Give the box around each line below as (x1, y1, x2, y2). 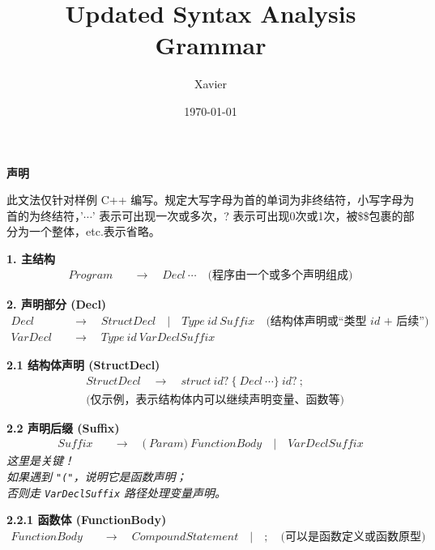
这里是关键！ (6, 452, 75, 469)
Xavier (194, 75, 228, 92)
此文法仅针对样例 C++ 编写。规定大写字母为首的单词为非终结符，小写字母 (6, 191, 403, 208)
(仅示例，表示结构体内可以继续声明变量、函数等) (86, 394, 345, 406)
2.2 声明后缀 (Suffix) (6, 419, 120, 436)
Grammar (155, 28, 267, 62)
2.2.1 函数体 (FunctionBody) (6, 511, 167, 528)
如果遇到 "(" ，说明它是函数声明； (6, 468, 187, 485)
